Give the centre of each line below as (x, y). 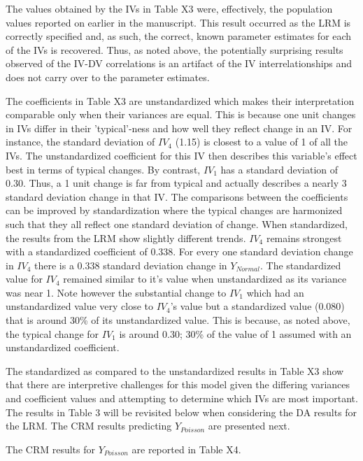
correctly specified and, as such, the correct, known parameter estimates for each (179, 36)
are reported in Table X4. (186, 449)
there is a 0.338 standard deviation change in (131, 265)
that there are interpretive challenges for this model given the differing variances (178, 384)
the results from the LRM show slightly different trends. (126, 237)
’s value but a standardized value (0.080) (257, 306)
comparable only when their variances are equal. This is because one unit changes (181, 114)
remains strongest (304, 237)
